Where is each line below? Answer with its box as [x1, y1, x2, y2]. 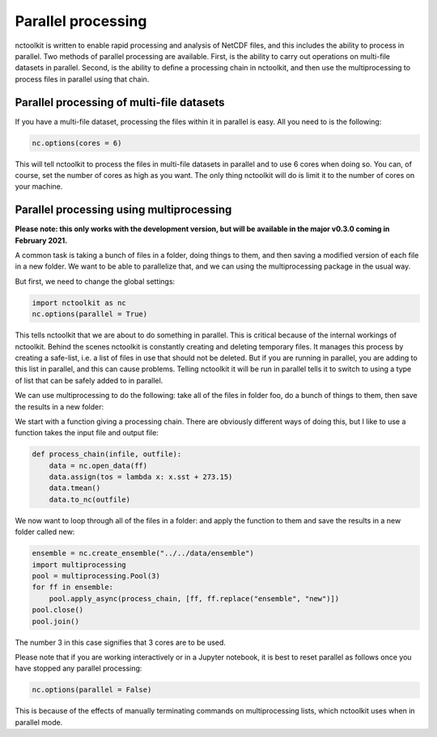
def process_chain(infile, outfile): [32, 450, 182, 459]
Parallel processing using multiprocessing [15, 203, 232, 217]
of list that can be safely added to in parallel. [15, 375, 163, 385]
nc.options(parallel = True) [32, 310, 148, 319]
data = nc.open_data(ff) [49, 461, 148, 470]
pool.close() [32, 605, 84, 615]
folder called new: [15, 527, 75, 537]
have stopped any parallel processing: [15, 663, 142, 673]
